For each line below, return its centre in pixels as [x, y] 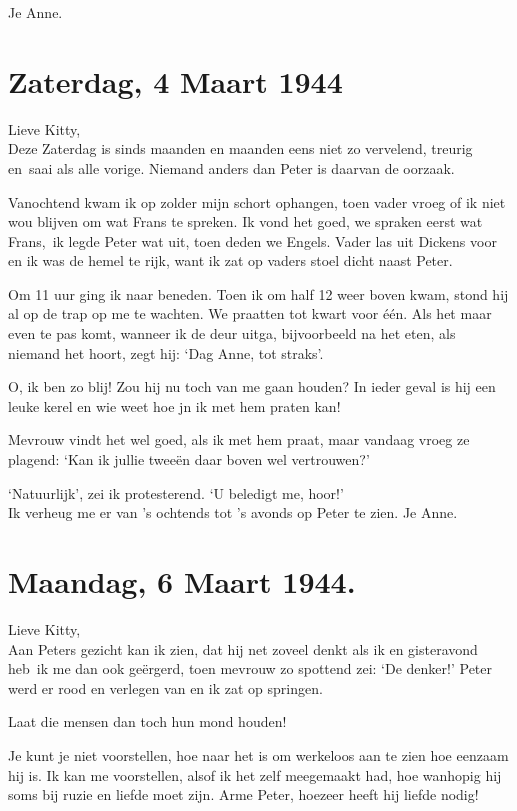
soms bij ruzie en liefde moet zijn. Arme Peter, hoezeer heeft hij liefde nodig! [243, 794]
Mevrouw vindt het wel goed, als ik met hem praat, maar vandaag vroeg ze [239, 439]
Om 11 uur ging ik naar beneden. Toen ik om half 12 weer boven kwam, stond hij [258, 293]
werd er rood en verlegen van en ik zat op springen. [165, 687]
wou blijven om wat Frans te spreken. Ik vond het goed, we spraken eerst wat [245, 221]
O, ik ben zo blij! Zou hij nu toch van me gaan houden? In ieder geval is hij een [252, 386]
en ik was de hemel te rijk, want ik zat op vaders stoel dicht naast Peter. [230, 260]
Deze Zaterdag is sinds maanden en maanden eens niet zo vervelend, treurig [240, 148]
